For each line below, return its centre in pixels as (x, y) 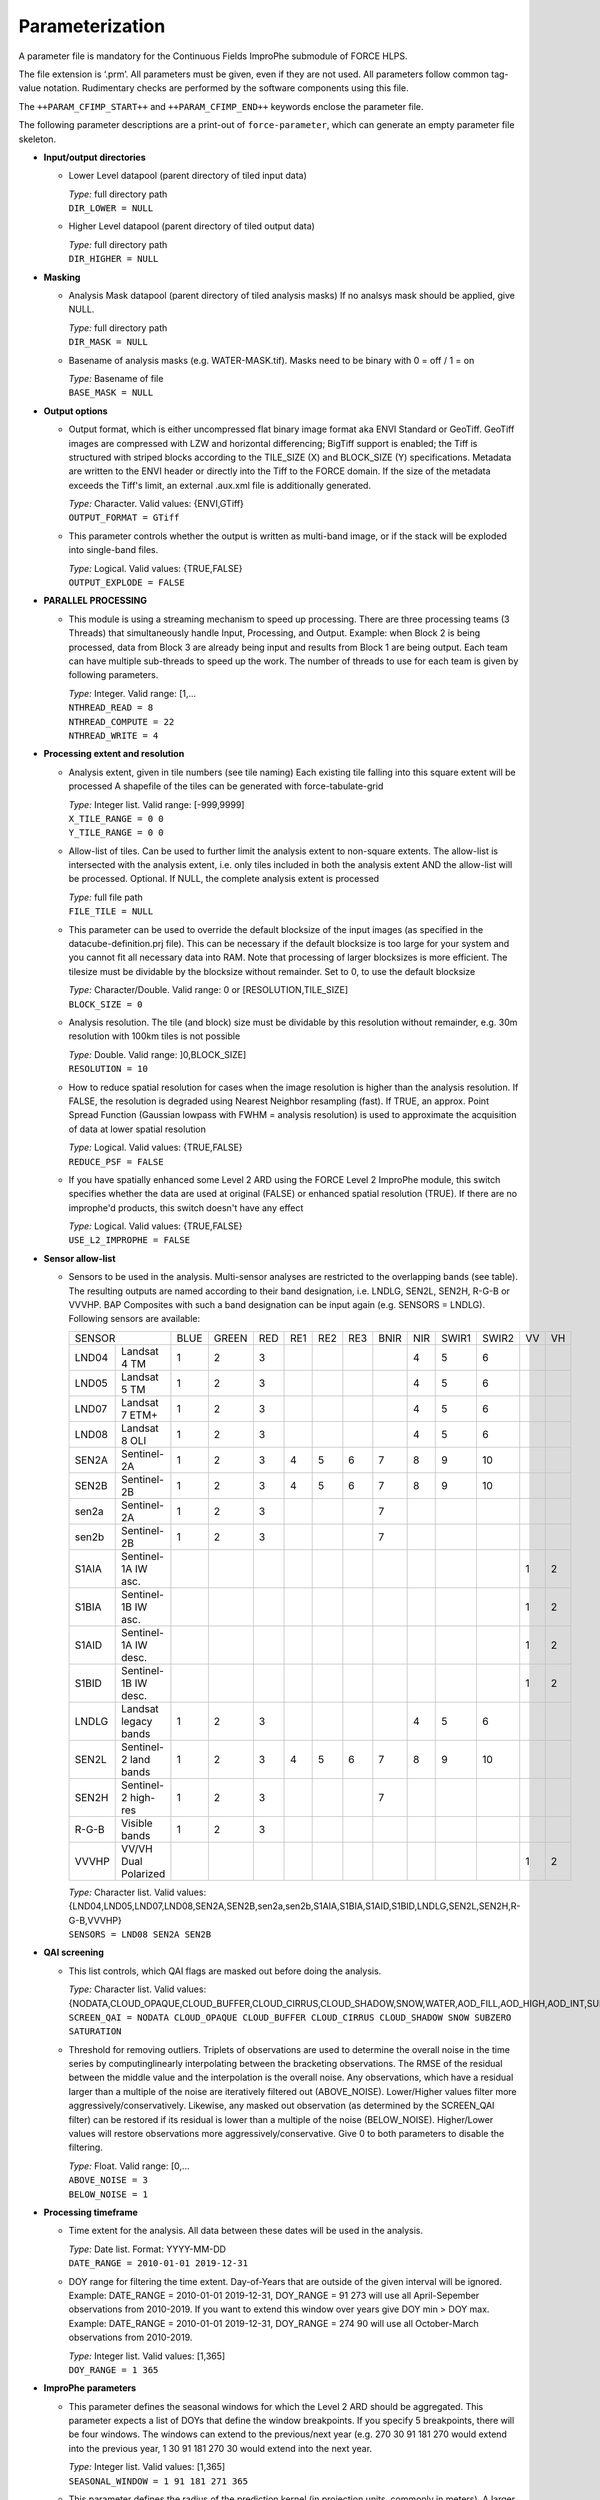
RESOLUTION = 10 (108, 1069)
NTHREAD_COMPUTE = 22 (121, 721)
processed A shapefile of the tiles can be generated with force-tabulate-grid (226, 786)
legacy (136, 1721)
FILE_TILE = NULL (111, 911)
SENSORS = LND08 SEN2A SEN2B (140, 1934)
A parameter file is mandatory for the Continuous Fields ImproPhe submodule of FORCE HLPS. (213, 56)
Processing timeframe (91, 2212)
